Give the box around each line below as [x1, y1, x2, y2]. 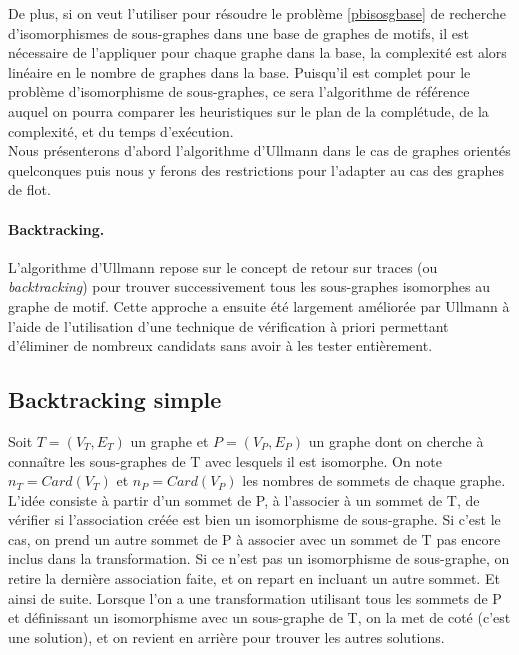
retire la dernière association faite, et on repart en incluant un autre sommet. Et [8, 568, 500, 589]
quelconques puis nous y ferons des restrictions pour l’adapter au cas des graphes [8, 159, 505, 180]
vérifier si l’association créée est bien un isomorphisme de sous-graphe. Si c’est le [8, 509, 501, 530]
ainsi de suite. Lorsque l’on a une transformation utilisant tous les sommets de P [8, 587, 502, 608]
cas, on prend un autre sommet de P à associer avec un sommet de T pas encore [8, 528, 501, 549]
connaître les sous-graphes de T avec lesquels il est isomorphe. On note [8, 450, 442, 471]
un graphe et [130, 430, 209, 451]
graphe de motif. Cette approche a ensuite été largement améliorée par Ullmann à [8, 295, 510, 316]
